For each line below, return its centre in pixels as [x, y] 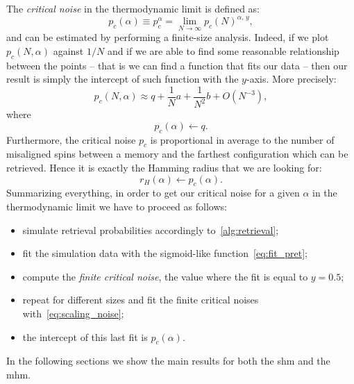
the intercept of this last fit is [85, 336]
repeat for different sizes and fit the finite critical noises [141, 300]
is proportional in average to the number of [242, 139]
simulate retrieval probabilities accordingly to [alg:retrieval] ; [151, 229]
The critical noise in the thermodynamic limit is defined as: [133, 8]
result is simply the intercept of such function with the [123, 79]
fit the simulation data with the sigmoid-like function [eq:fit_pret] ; [165, 253]
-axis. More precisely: [291, 79]
